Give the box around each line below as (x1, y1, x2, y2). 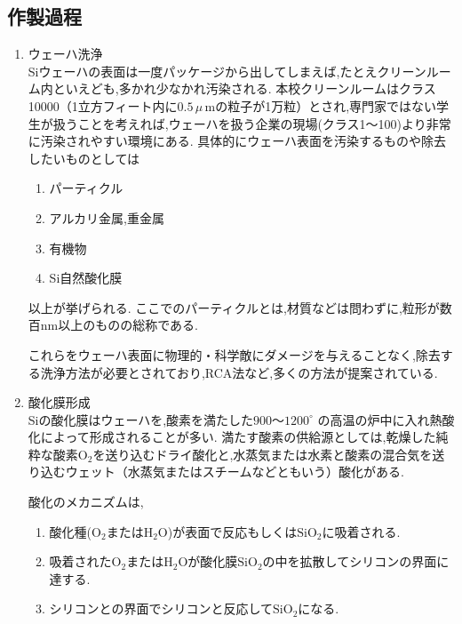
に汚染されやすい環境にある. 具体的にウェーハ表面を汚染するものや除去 (28, 132, 447, 150)
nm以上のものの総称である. (40, 316, 198, 334)
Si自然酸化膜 (49, 268, 123, 287)
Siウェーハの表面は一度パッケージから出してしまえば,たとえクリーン (28, 61, 426, 80)
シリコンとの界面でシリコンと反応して (49, 599, 274, 618)
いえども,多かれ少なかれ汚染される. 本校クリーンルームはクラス (65, 79, 436, 98)
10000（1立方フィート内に (28, 96, 178, 115)
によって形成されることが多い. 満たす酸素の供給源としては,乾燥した (40, 428, 436, 446)
